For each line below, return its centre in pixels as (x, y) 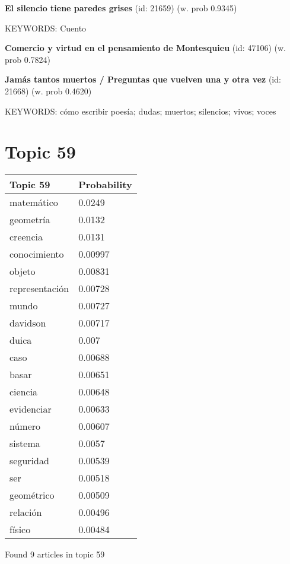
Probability (105, 185)
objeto (23, 271)
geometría (30, 220)
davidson (28, 323)
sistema (25, 443)
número (25, 426)
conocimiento (37, 254)
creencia (26, 237)
